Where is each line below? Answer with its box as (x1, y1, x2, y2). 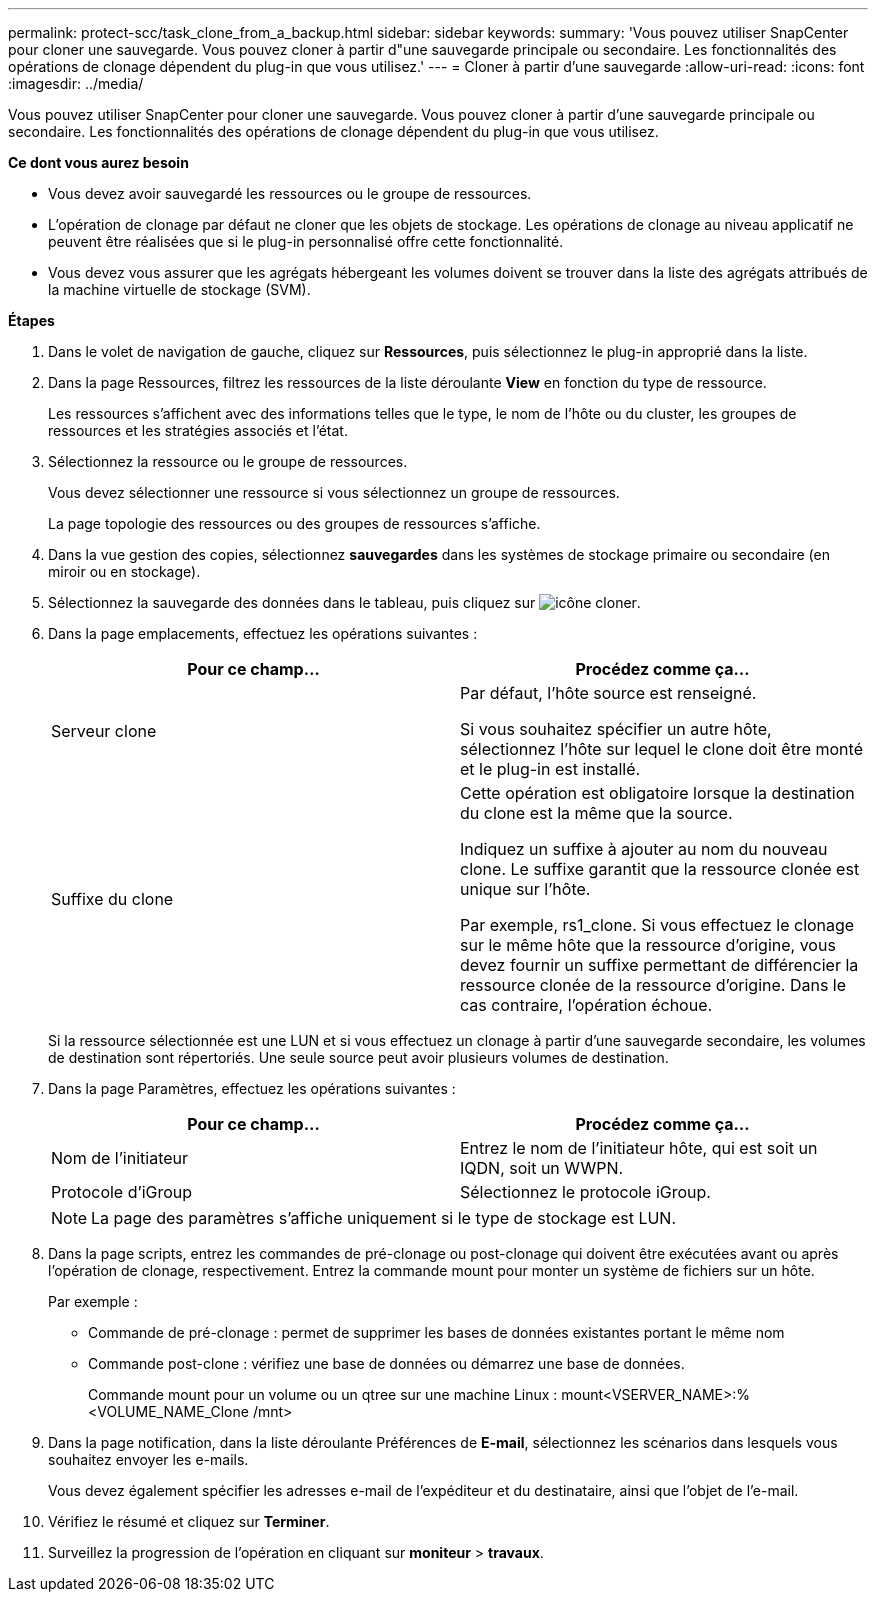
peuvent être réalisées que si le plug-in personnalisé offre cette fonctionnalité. (48, 233, 564, 250)
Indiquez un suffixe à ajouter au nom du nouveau (460, 839, 828, 859)
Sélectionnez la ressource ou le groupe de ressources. (48, 453, 408, 470)
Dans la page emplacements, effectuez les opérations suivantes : (48, 625, 478, 642)
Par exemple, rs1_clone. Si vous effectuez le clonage (460, 915, 855, 935)
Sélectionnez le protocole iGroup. (460, 1182, 711, 1202)
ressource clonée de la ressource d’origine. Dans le (460, 975, 847, 995)
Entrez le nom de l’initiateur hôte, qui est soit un (460, 1138, 818, 1158)
